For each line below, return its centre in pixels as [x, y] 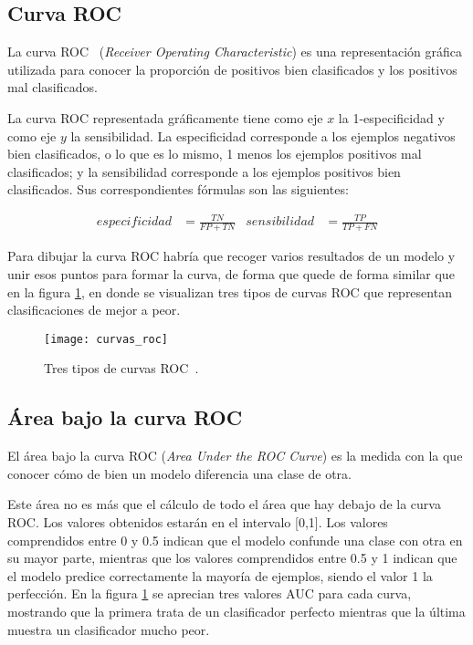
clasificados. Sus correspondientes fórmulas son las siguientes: [178, 189]
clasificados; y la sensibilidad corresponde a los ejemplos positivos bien [204, 171]
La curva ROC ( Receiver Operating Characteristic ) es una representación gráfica [235, 52]
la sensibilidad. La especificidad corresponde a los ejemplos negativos [263, 135]
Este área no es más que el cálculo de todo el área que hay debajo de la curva [224, 504]
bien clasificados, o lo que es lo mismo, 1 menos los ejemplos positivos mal [215, 154]
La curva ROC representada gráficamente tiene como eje [165, 117]
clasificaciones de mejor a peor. [94, 310]
